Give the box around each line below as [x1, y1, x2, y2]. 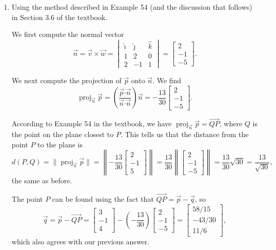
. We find [152, 75, 182, 86]
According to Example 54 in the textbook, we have [11, 118, 172, 129]
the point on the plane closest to [11, 128, 114, 139]
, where [219, 118, 243, 129]
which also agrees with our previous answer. [11, 236, 150, 246]
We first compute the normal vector [11, 29, 124, 40]
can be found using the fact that [52, 193, 154, 204]
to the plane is [37, 139, 83, 149]
